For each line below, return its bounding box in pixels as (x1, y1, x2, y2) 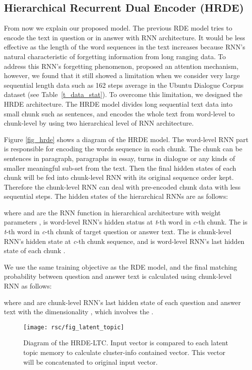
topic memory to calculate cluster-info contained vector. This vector (23, 347, 225, 357)
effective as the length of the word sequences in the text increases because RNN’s (4, 42, 245, 52)
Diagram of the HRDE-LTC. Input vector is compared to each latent (23, 338, 228, 348)
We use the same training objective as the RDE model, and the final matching (4, 261, 237, 272)
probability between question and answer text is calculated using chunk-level (4, 271, 232, 281)
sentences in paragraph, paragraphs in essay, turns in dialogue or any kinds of (4, 153, 235, 163)
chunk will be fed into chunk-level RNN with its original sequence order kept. (4, 172, 234, 182)
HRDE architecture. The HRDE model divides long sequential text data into (4, 98, 233, 109)
